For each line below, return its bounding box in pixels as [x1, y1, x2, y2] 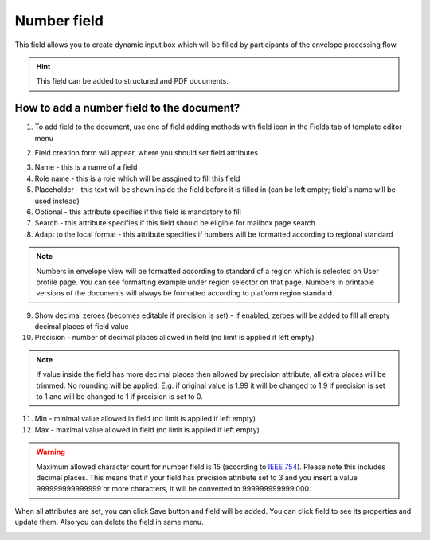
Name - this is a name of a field [34, 162, 138, 172]
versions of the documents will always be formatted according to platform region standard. [36, 288, 334, 298]
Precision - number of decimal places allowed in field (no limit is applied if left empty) [34, 333, 315, 342]
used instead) [34, 196, 80, 205]
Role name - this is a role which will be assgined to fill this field [34, 174, 240, 183]
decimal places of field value [34, 322, 129, 331]
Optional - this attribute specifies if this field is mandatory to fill [34, 207, 242, 217]
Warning [36, 447, 65, 457]
